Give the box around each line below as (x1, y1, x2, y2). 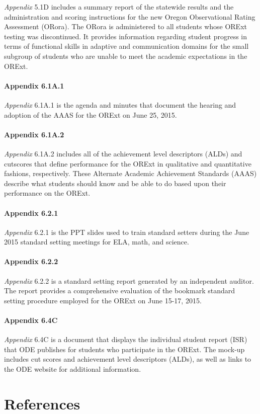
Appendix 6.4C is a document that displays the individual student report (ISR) (4, 334, 247, 345)
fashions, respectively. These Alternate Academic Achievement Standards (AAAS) (4, 168, 257, 179)
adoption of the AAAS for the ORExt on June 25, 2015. (4, 109, 177, 120)
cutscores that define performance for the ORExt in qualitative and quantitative (4, 158, 251, 169)
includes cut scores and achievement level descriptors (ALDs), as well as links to (4, 354, 251, 364)
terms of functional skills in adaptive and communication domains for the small (4, 41, 249, 51)
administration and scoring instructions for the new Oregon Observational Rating (4, 11, 255, 22)
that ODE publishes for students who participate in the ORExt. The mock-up (4, 344, 245, 354)
